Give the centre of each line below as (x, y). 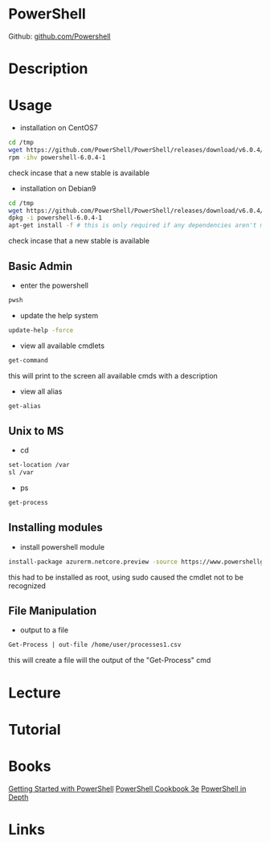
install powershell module (62, 546)
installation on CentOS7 (59, 128)
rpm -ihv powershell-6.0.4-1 (57, 158)
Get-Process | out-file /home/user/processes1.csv (95, 645)
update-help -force (41, 330)
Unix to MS (36, 431)
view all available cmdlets (62, 346)
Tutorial (35, 729)
